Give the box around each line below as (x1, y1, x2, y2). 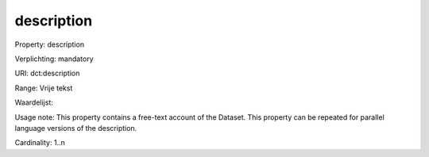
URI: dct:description (14, 68, 80, 78)
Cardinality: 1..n (14, 138, 65, 147)
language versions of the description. (14, 123, 137, 132)
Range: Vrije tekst (14, 83, 73, 93)
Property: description (14, 40, 85, 49)
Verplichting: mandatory (14, 54, 95, 63)
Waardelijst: (14, 98, 53, 107)
